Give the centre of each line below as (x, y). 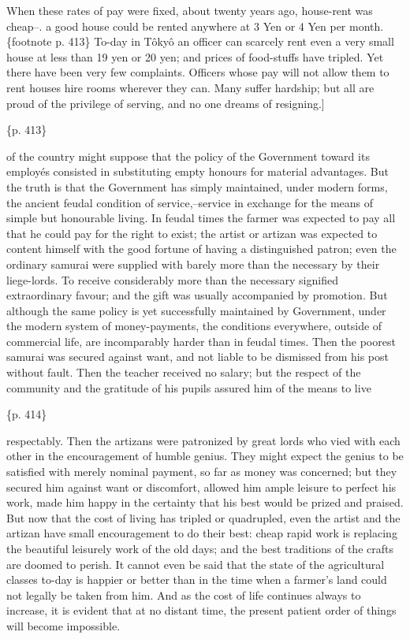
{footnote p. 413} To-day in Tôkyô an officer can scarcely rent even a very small (200, 41)
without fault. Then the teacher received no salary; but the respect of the (184, 372)
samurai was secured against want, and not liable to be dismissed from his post (198, 357)
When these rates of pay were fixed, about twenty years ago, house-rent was (190, 10)
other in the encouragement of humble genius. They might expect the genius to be (205, 456)
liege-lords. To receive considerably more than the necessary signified (172, 279)
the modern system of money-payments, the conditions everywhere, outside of (194, 326)
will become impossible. (63, 625)
